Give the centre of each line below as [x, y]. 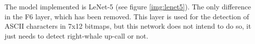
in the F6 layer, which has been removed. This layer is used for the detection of [127, 16]
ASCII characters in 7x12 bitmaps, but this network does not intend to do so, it [128, 26]
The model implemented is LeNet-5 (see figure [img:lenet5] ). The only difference [128, 6]
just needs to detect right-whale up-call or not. [76, 35]
